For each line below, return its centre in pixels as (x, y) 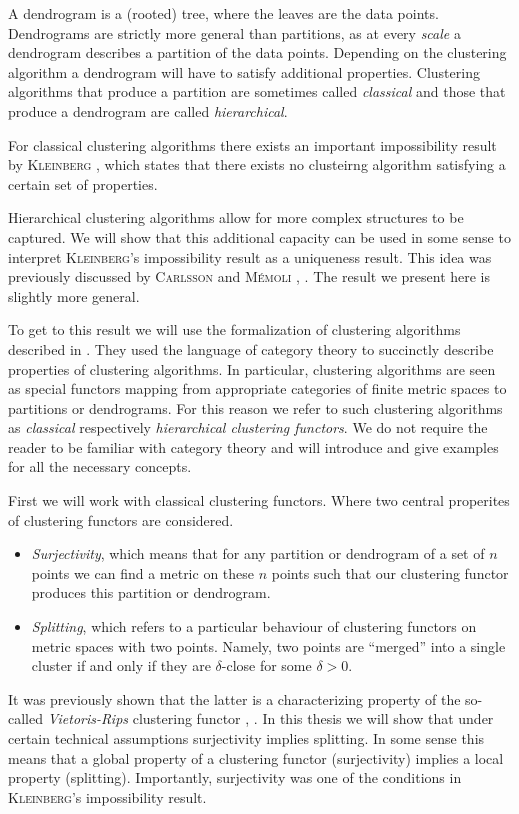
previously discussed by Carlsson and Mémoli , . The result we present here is (249, 276)
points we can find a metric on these (143, 572)
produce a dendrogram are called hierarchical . (148, 110)
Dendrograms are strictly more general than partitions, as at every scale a (234, 32)
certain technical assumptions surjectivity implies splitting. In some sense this (246, 738)
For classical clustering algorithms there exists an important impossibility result (252, 144)
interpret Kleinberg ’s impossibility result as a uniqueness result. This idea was (250, 256)
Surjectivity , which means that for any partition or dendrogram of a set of (258, 553)
